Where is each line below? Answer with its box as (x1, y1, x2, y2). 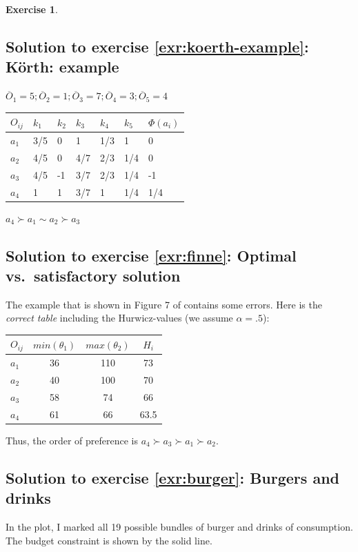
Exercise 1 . (6, 2, 58, 16)
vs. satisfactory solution (6, 264, 181, 286)
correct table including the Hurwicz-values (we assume (6, 310, 233, 325)
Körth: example (6, 56, 119, 77)
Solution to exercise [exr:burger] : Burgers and (6, 466, 339, 488)
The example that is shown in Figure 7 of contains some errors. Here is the (6, 297, 322, 311)
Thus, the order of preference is (6, 433, 139, 447)
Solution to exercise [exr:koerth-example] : (6, 35, 309, 57)
